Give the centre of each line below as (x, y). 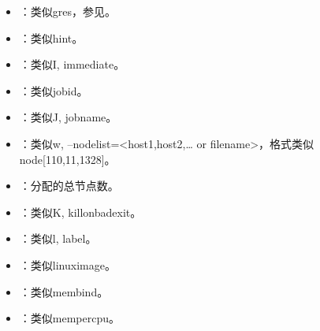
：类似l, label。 (58, 238)
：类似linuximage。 (67, 264)
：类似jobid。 (54, 90)
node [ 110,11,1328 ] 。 (67, 159)
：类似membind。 (64, 291)
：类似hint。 (51, 37)
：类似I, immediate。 (72, 64)
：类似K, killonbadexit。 (80, 212)
